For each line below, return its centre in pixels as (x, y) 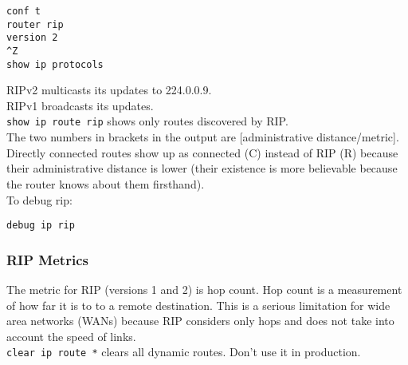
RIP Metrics (47, 259)
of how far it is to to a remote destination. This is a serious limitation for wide (198, 305)
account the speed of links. (71, 336)
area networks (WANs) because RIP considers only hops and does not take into (200, 321)
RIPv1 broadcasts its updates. (80, 105)
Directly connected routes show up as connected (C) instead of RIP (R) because (202, 152)
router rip (35, 24)
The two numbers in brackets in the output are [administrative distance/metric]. (203, 137)
